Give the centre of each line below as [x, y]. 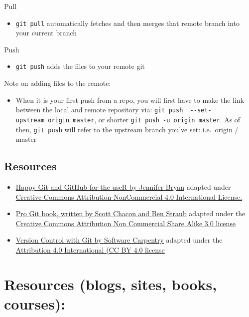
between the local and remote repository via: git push [99, 110]
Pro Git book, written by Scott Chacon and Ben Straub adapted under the [130, 213]
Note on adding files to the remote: [58, 83]
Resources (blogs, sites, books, [111, 284]
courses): [35, 303]
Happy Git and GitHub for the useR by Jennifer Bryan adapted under [123, 187]
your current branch [46, 33]
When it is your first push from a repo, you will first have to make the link [130, 100]
